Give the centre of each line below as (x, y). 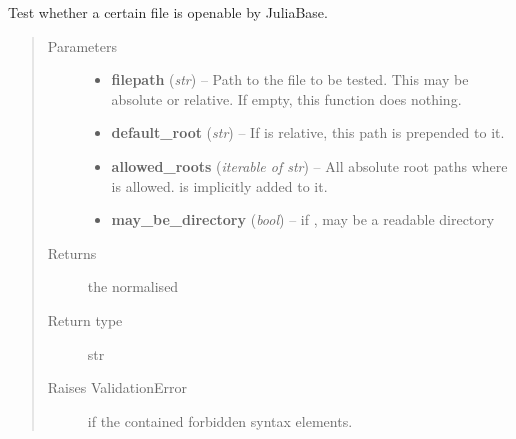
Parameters (82, 45)
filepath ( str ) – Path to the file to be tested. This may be (290, 79)
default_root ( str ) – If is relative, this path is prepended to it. (308, 132)
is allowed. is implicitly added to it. (219, 185)
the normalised (133, 286)
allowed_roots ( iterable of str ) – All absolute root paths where (309, 165)
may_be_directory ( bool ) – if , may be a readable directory (303, 219)
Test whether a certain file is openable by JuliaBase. (168, 12)
